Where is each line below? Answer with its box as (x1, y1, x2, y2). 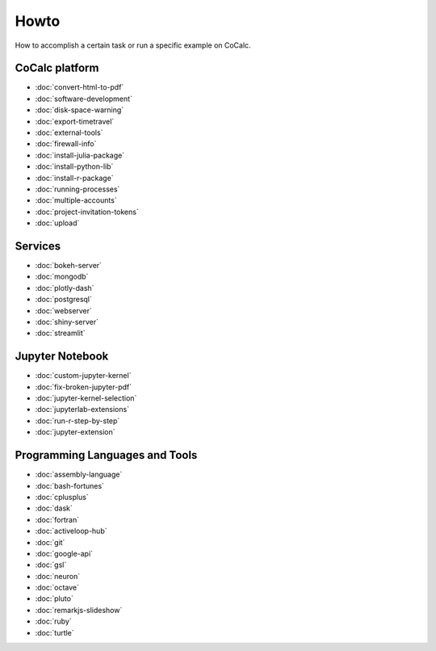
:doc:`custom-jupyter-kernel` (35, 371, 132, 380)
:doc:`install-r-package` (35, 173, 114, 183)
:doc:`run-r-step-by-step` (35, 416, 120, 426)
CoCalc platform (15, 61, 99, 75)
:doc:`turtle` (35, 628, 74, 637)
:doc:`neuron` (35, 571, 81, 581)
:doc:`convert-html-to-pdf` (35, 82, 124, 92)
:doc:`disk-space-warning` (35, 105, 124, 115)
